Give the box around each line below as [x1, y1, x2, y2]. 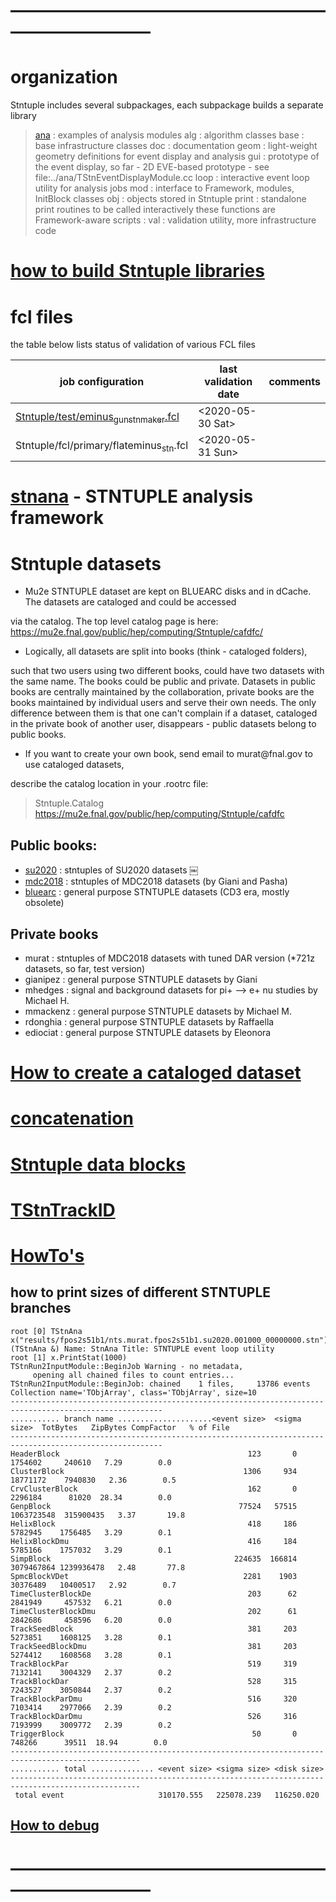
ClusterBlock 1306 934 [10, 1466, 298, 1476]
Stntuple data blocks [10, 1153, 187, 1176]
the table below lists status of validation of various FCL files [10, 339, 257, 351]
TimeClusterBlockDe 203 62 [10, 1589, 298, 1599]
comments [268, 375, 321, 389]
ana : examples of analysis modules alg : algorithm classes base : [34, 129, 305, 141]
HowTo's [10, 1244, 85, 1267]
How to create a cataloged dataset [10, 1062, 302, 1084]
